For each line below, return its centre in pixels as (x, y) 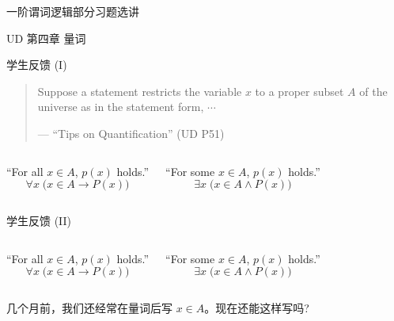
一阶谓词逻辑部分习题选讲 (73, 11)
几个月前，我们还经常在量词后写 (89, 308)
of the (373, 91)
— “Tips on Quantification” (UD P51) (131, 133)
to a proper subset (299, 91)
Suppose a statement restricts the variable (140, 91)
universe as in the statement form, (121, 107)
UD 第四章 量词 (46, 38)
